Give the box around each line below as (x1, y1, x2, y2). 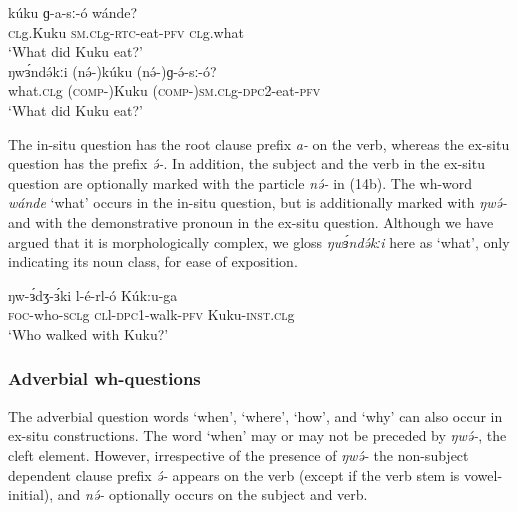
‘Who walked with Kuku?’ (8, 323, 169, 344)
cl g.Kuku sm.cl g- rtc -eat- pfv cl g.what (8, 21, 244, 42)
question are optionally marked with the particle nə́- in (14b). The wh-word (8, 172, 473, 193)
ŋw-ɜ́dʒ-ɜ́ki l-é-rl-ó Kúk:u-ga (8, 284, 178, 305)
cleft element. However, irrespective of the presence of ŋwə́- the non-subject (8, 444, 469, 465)
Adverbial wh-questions (8, 366, 201, 391)
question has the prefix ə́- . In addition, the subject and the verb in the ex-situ (8, 153, 485, 174)
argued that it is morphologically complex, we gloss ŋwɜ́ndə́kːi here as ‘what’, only (8, 231, 510, 252)
